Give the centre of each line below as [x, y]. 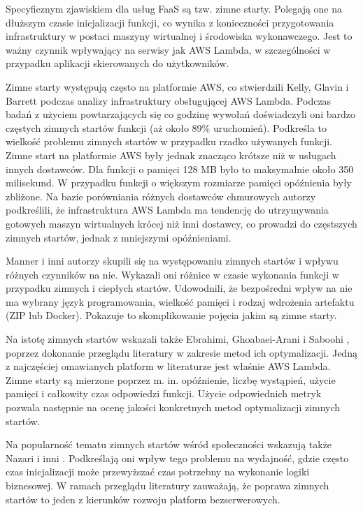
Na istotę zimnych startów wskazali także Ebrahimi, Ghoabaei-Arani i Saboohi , [178, 339]
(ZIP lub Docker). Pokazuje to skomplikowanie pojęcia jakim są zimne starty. [171, 315]
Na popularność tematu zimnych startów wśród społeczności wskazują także [169, 444]
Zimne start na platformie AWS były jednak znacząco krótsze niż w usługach [171, 155]
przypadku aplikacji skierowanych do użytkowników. [118, 63]
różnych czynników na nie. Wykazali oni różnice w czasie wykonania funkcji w [172, 274]
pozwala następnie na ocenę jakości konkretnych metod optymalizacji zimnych [173, 407]
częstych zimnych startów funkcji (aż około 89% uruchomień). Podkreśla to [166, 127]
